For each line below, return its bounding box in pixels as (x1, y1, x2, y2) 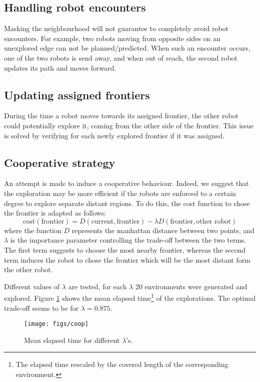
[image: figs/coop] (24, 320, 88, 328)
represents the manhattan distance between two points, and (71, 225, 254, 235)
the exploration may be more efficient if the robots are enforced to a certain (4, 187, 236, 198)
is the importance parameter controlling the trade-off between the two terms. (10, 235, 246, 245)
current (91, 218, 114, 225)
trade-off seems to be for (4, 302, 79, 313)
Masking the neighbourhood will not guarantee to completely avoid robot (4, 23, 229, 34)
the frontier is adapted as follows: (4, 208, 106, 218)
